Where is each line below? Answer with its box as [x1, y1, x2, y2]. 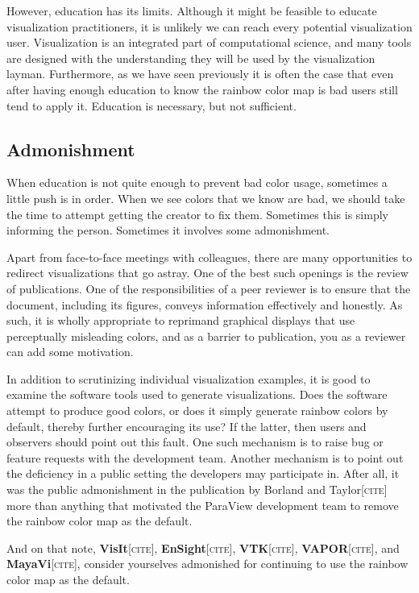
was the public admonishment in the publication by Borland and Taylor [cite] [6, 481, 388, 498]
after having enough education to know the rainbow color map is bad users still [6, 81, 398, 97]
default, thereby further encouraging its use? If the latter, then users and [6, 417, 367, 434]
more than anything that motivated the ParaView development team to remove [6, 496, 399, 513]
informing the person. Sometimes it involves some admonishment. [6, 222, 330, 238]
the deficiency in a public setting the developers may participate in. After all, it [6, 465, 400, 482]
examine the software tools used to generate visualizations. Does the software [6, 386, 388, 403]
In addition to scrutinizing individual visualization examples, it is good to [6, 370, 371, 387]
